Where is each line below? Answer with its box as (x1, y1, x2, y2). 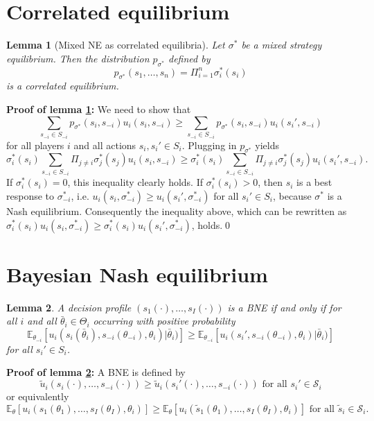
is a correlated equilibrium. (6, 78, 119, 93)
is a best (296, 175, 332, 189)
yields (255, 137, 279, 152)
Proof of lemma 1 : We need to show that (6, 101, 191, 116)
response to (6, 188, 55, 203)
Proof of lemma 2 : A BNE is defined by (6, 365, 186, 379)
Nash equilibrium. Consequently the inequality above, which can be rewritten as (6, 203, 347, 218)
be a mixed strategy (241, 37, 322, 52)
